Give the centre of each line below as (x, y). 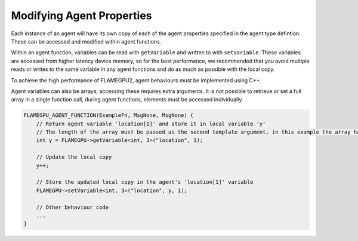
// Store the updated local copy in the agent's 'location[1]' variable (145, 182)
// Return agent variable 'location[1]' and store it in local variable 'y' (151, 123)
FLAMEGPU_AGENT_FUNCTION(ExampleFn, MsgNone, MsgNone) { (109, 115)
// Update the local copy (74, 157)
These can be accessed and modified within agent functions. (86, 41)
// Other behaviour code (72, 207)
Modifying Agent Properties (81, 16)
